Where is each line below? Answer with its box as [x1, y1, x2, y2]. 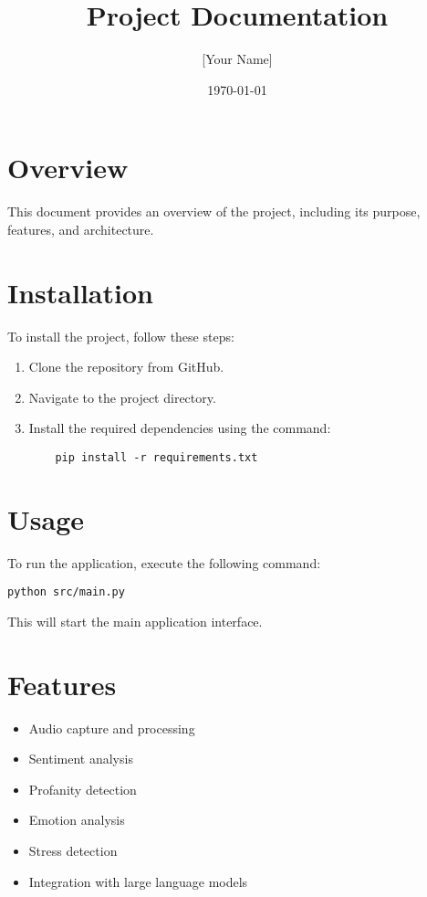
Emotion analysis [28, 810, 125, 829]
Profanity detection [28, 779, 137, 798]
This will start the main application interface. [7, 611, 263, 630]
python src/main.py [7, 586, 125, 599]
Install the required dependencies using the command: [28, 418, 331, 438]
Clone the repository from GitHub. [28, 357, 224, 376]
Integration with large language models [28, 871, 248, 891]
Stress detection [28, 841, 118, 860]
